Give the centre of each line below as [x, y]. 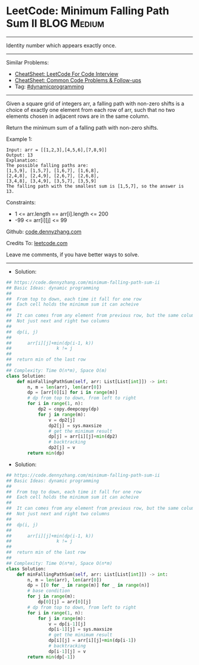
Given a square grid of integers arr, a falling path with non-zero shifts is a [95, 103]
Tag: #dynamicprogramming [49, 86]
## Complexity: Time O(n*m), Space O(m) [57, 370]
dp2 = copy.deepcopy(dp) [68, 409]
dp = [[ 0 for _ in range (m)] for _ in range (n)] [89, 585]
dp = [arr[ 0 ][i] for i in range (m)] [73, 393]
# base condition [49, 591]
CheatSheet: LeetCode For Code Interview [66, 74]
